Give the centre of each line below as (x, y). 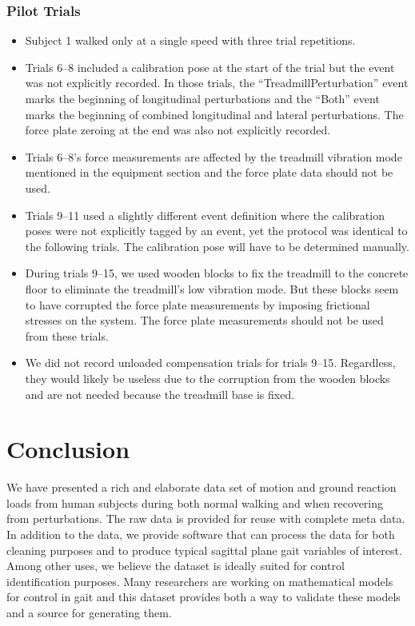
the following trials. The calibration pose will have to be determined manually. (217, 246)
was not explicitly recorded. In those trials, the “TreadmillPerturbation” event (217, 83)
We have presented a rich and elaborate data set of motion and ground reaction (202, 487)
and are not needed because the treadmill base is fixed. (160, 394)
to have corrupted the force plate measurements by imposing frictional (198, 304)
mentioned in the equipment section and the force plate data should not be (209, 172)
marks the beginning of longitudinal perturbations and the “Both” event (202, 98)
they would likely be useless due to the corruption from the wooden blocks (207, 378)
